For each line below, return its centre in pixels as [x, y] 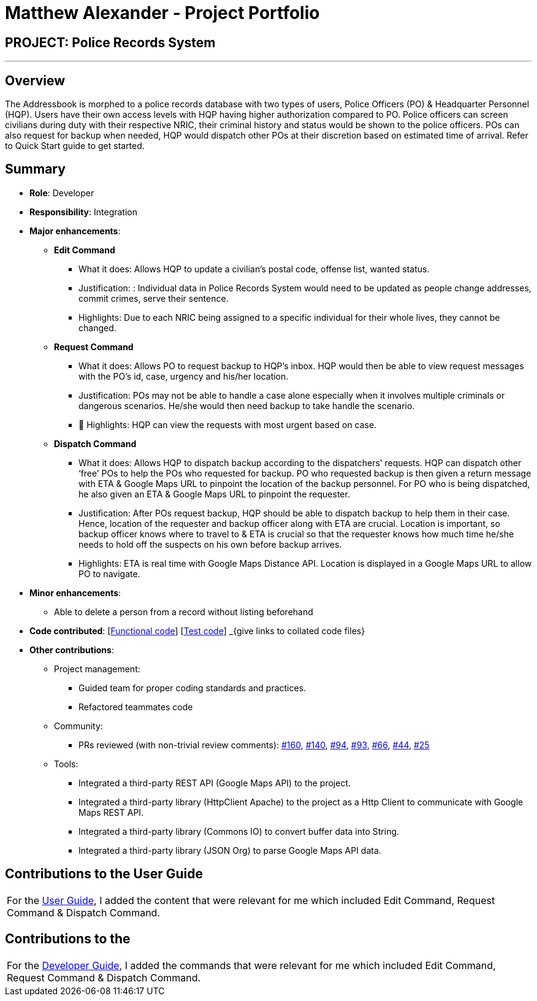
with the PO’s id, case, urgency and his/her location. [184, 376]
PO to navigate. [109, 573]
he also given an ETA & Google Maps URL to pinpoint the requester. [214, 494]
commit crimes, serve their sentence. [154, 298]
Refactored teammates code [136, 707]
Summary [35, 169]
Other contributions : [72, 650]
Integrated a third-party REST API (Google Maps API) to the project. [215, 783]
